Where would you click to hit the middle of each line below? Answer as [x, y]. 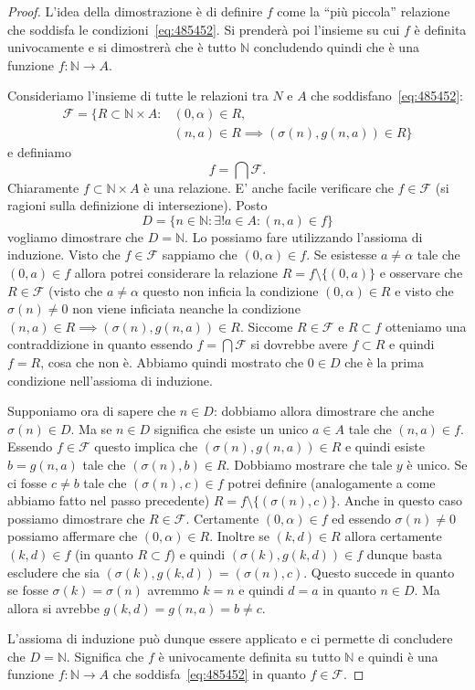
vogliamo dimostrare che [76, 236]
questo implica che [146, 446]
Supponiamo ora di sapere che [92, 411]
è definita [440, 29]
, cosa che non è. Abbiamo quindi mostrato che [172, 361]
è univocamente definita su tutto [249, 656]
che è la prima [384, 361]
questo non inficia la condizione [231, 290]
